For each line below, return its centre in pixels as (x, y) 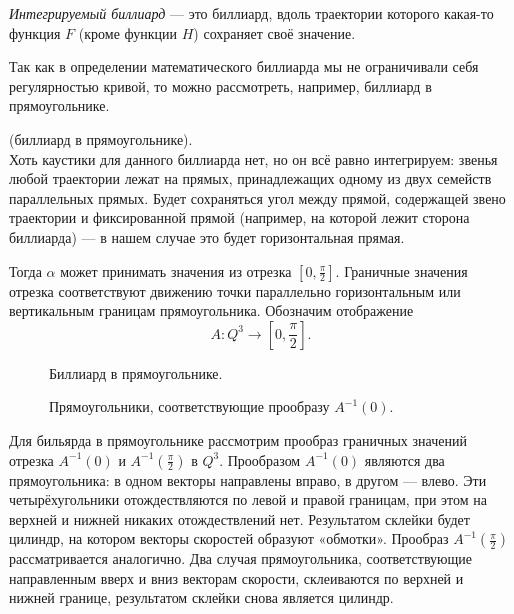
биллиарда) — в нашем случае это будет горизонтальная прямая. (207, 236)
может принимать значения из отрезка (176, 270)
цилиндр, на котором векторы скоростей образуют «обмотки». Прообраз (229, 538)
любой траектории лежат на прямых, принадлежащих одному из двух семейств (250, 178)
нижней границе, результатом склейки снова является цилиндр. (201, 597)
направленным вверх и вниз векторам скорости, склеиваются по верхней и (236, 577)
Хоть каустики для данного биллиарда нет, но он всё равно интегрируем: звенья (253, 158)
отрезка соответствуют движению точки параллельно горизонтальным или (235, 290)
